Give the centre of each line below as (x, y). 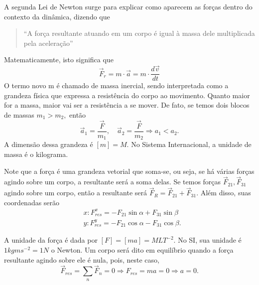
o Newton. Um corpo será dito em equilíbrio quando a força (142, 249)
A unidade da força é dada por (51, 240)
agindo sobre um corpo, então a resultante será (75, 193)
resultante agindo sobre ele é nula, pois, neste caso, (82, 259)
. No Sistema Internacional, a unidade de (189, 144)
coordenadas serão (32, 202)
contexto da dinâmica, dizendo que (57, 16)
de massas (19, 115)
